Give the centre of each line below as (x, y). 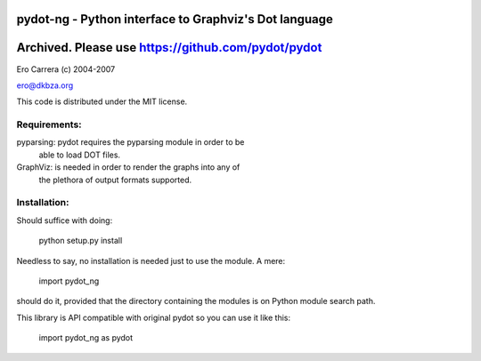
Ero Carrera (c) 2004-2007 (66, 69)
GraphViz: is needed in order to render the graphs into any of (128, 167)
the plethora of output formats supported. (115, 180)
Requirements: (49, 124)
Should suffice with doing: (65, 220)
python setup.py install (81, 241)
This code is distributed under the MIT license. (102, 101)
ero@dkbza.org (45, 85)
